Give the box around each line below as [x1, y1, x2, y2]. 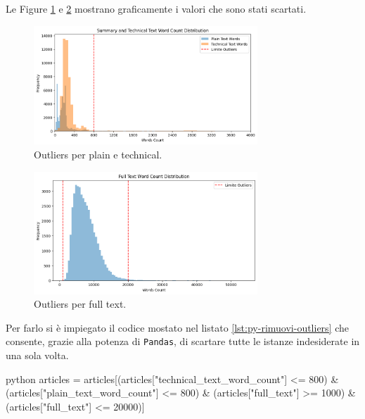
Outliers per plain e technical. [34, 147, 162, 162]
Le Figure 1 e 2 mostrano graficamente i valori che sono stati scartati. [6, 1, 307, 15]
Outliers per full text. [34, 296, 127, 311]
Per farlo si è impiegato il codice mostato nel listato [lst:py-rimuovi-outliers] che [6, 320, 350, 334]
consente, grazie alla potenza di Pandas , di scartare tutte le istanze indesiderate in [6, 334, 360, 349]
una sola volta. [6, 348, 69, 363]
